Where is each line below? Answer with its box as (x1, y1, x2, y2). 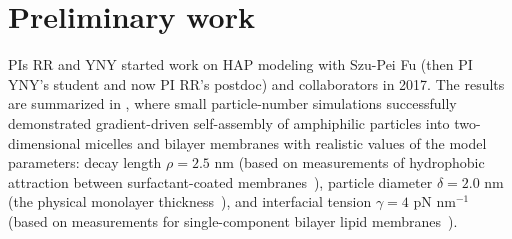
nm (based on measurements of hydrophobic (214, 152, 485, 173)
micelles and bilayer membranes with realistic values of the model (85, 132, 487, 153)
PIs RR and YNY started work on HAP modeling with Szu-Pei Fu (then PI (8, 54, 473, 75)
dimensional (8, 132, 81, 153)
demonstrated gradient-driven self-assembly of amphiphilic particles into (8, 112, 450, 133)
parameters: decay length (8, 152, 162, 173)
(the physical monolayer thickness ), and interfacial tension (8, 191, 372, 212)
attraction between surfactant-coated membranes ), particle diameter (8, 171, 433, 192)
